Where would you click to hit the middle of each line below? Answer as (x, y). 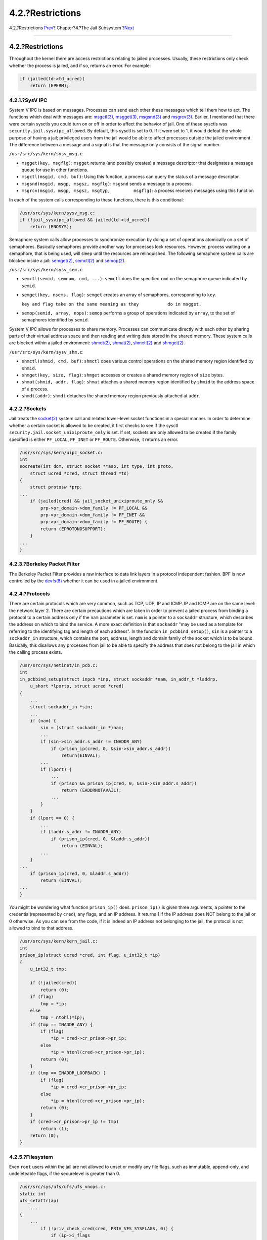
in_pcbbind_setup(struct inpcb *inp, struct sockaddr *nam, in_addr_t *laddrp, (119, 679)
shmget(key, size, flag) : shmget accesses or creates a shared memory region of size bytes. (123, 375)
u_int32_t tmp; (48, 969)
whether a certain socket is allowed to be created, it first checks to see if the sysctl (94, 425)
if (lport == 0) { (52, 818)
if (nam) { (43, 721)
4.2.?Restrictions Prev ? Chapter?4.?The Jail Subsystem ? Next (72, 28)
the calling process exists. (36, 652)
